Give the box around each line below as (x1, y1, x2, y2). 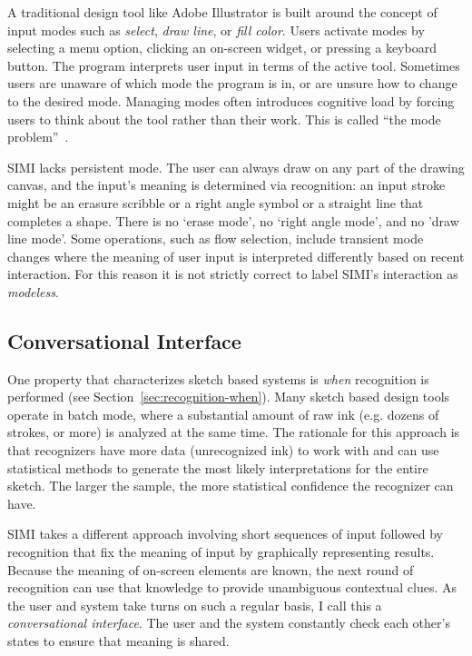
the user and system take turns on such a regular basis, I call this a (7, 595, 382, 614)
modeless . (7, 282, 59, 301)
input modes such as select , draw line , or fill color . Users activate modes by (7, 20, 425, 39)
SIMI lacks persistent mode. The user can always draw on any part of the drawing (7, 157, 465, 176)
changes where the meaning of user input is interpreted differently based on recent (7, 246, 465, 265)
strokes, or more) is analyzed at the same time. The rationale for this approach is (7, 422, 460, 442)
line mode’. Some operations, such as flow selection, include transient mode (7, 229, 424, 248)
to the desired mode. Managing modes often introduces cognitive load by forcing (7, 91, 455, 110)
